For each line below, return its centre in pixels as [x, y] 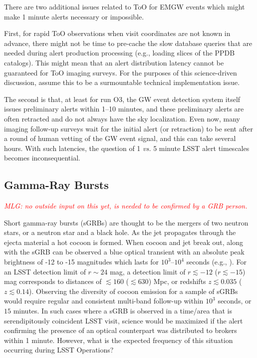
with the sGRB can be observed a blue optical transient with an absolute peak [124, 252]
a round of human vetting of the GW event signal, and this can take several [120, 138]
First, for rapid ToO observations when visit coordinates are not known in [117, 33]
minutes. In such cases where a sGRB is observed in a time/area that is [123, 311]
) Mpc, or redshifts [177, 281]
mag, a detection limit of [148, 271]
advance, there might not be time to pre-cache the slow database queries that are [128, 43]
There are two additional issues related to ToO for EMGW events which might [125, 6]
